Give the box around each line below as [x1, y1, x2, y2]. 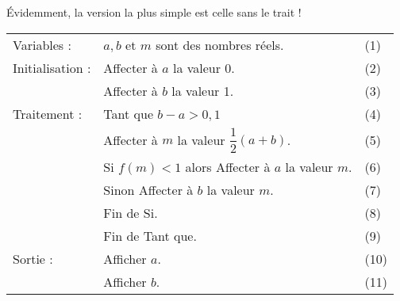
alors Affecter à [185, 158, 271, 177]
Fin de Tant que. [103, 227, 197, 246]
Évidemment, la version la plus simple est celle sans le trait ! [6, 4, 302, 20]
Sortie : [13, 250, 53, 269]
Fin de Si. [103, 204, 158, 223]
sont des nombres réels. [156, 35, 284, 54]
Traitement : [13, 104, 83, 123]
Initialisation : [13, 58, 91, 77]
